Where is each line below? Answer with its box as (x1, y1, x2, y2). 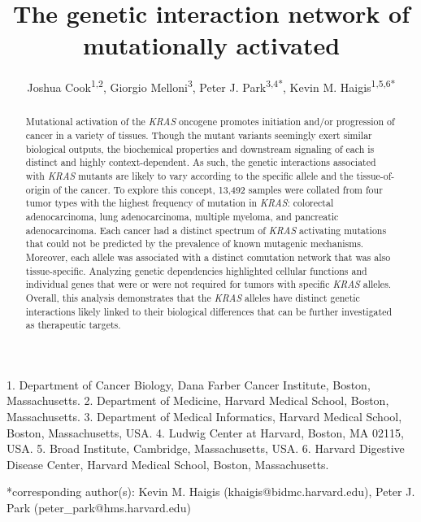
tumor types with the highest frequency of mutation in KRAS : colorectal (25, 196, 334, 210)
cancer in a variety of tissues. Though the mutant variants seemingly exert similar (25, 128, 372, 142)
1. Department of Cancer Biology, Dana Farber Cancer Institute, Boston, (7, 376, 371, 393)
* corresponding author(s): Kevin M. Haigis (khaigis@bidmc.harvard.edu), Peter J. (7, 483, 415, 500)
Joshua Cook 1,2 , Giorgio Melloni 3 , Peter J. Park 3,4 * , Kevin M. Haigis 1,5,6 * (27, 76, 396, 95)
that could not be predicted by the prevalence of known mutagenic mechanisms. (25, 237, 364, 250)
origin (25, 182, 50, 196)
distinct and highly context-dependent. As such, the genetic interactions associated (25, 155, 376, 169)
